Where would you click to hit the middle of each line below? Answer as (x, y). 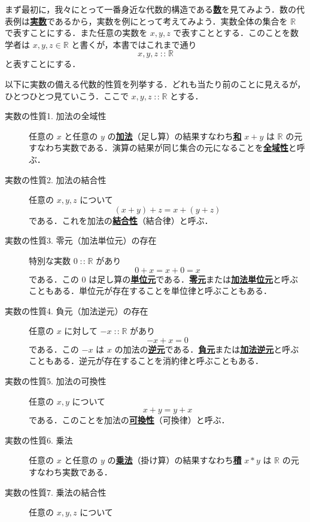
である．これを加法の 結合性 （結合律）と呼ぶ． (121, 220)
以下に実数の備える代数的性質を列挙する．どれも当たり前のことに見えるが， (155, 84)
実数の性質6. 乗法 (39, 440)
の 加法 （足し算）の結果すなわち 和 (174, 136)
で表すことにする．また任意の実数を (76, 33)
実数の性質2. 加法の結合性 (56, 179)
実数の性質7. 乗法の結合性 (56, 492)
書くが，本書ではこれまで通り (138, 44)
